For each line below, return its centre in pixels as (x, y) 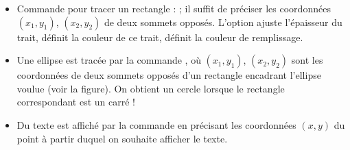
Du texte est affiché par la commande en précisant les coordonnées (156, 124)
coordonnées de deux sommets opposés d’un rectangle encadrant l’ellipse (169, 75)
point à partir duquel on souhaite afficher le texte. (122, 138)
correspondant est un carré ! (76, 102)
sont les (307, 60)
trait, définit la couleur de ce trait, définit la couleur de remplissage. (160, 37)
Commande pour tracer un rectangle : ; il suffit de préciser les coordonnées (174, 8)
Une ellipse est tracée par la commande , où (109, 60)
